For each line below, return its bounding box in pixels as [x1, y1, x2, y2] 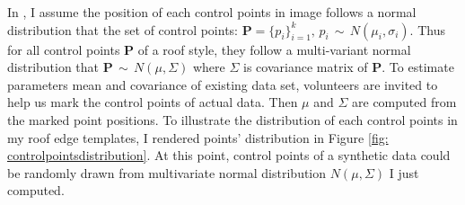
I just [389, 163, 419, 182]
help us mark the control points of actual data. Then [7, 93, 298, 111]
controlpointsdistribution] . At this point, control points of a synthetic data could [7, 146, 451, 165]
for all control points [7, 40, 120, 58]
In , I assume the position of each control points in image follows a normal [7, 3, 417, 21]
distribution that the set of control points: [7, 20, 239, 39]
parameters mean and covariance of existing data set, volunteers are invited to [7, 75, 438, 94]
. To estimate [382, 58, 454, 76]
